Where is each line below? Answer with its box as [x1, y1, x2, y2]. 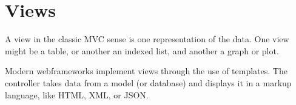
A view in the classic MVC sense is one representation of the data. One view [5, 33, 289, 45]
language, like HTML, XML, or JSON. [5, 88, 149, 101]
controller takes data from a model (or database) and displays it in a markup [5, 76, 292, 89]
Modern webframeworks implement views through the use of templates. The [5, 65, 288, 77]
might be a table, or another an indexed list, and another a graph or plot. [5, 44, 279, 57]
